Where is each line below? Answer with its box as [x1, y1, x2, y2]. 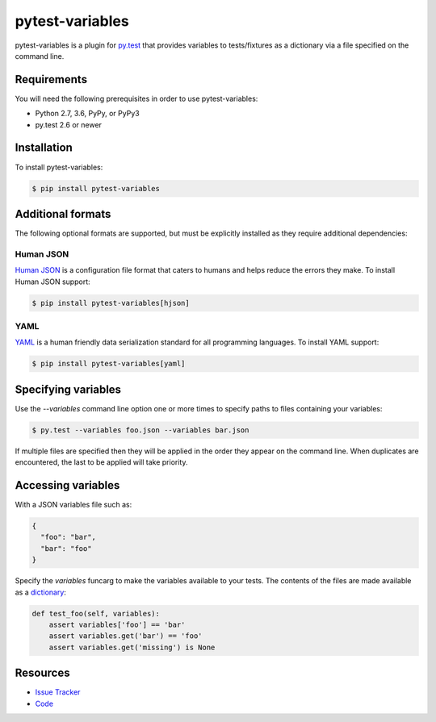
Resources [15, 666, 70, 680]
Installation [15, 141, 73, 155]
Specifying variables [15, 382, 121, 396]
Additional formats [15, 207, 111, 221]
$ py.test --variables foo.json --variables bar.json [31, 425, 249, 435]
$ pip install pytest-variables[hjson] [31, 298, 190, 307]
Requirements [15, 73, 88, 86]
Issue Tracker [35, 687, 81, 697]
